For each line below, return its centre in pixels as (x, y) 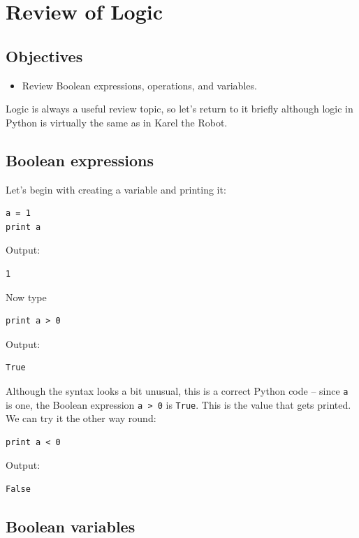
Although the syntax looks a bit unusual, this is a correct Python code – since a (177, 390)
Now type (26, 297)
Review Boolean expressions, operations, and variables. (139, 85)
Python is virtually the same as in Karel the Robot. (117, 122)
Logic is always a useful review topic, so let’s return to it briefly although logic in (179, 109)
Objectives (44, 56)
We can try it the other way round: (81, 418)
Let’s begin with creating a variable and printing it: (116, 189)
